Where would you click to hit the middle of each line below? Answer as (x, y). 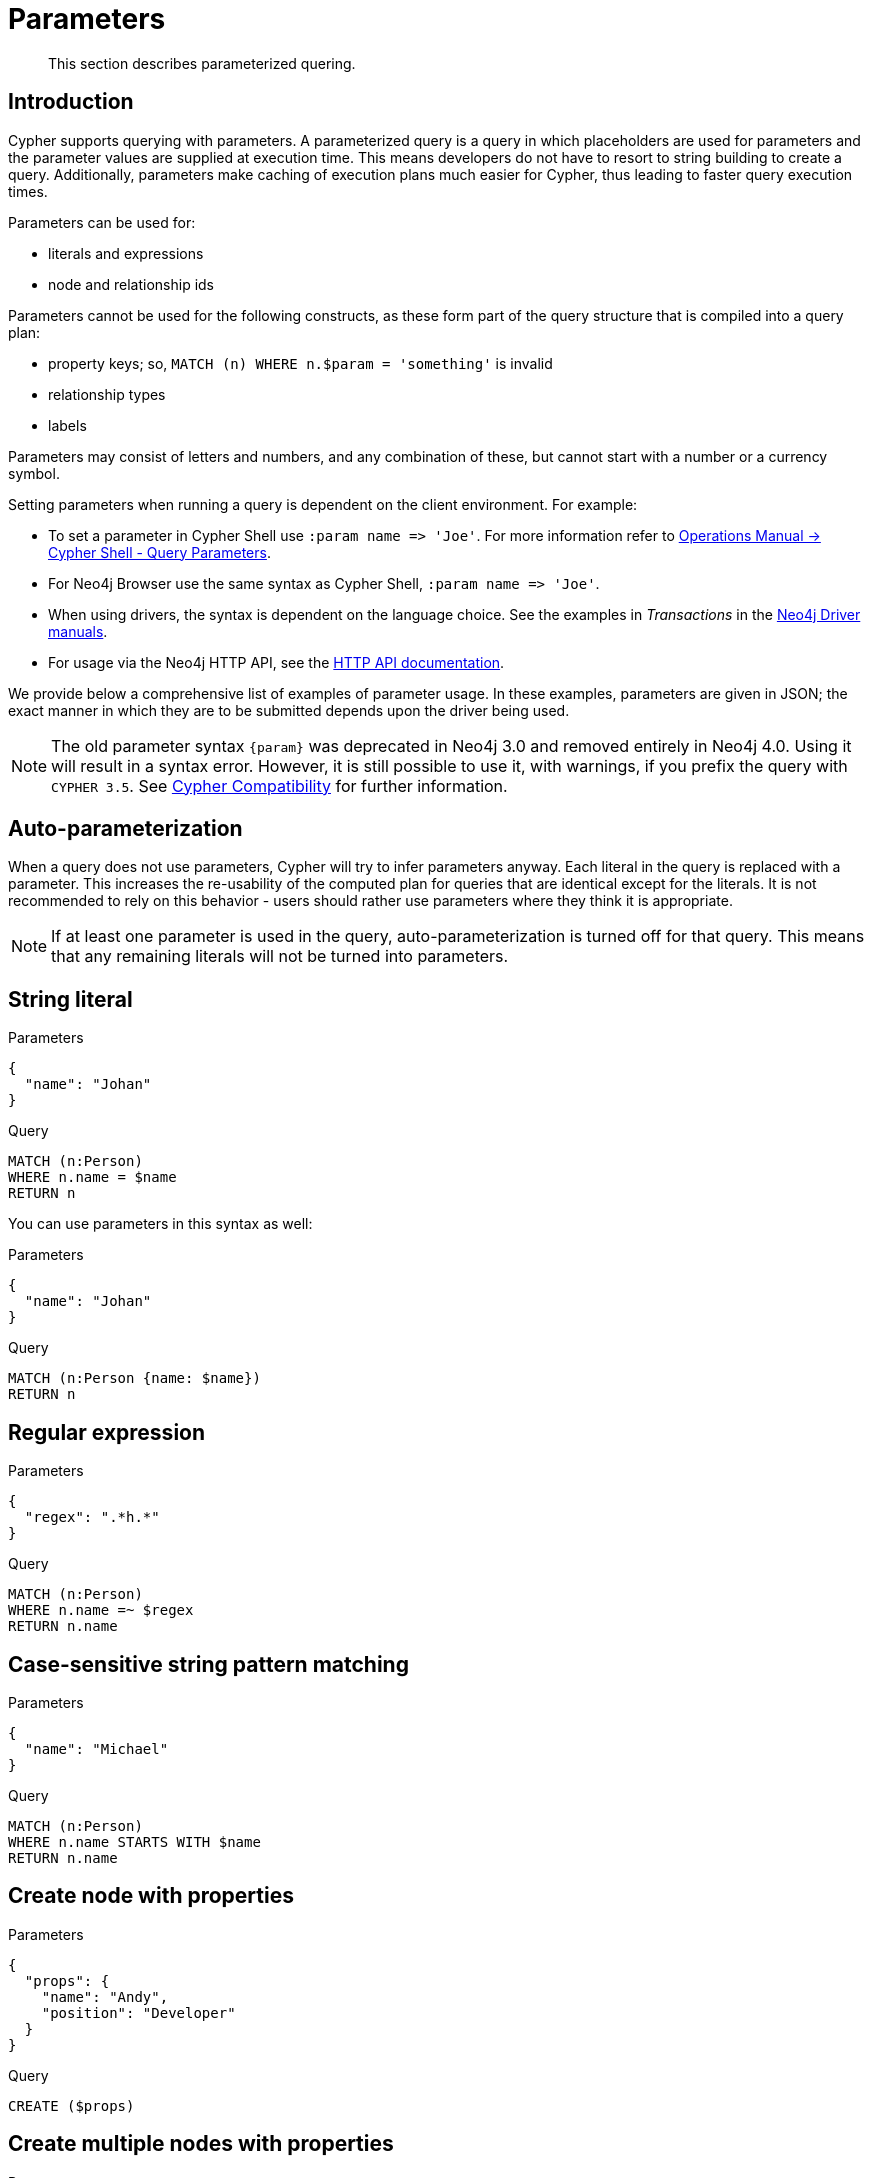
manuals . (78, 631)
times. (28, 191)
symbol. (34, 473)
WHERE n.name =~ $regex (101, 1610)
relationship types (107, 394)
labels (67, 425)
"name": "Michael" (96, 1748)
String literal (70, 999)
